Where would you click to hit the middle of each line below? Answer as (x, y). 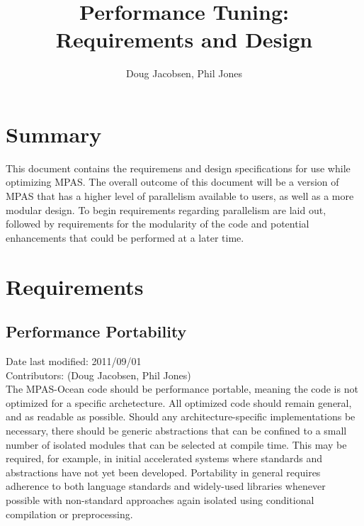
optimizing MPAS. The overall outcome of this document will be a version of (172, 182)
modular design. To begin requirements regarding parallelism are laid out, (166, 209)
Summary (54, 134)
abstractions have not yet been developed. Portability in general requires (163, 472)
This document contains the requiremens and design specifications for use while (178, 168)
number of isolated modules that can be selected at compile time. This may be (176, 444)
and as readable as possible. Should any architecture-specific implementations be (181, 416)
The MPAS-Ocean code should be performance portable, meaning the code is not (182, 389)
